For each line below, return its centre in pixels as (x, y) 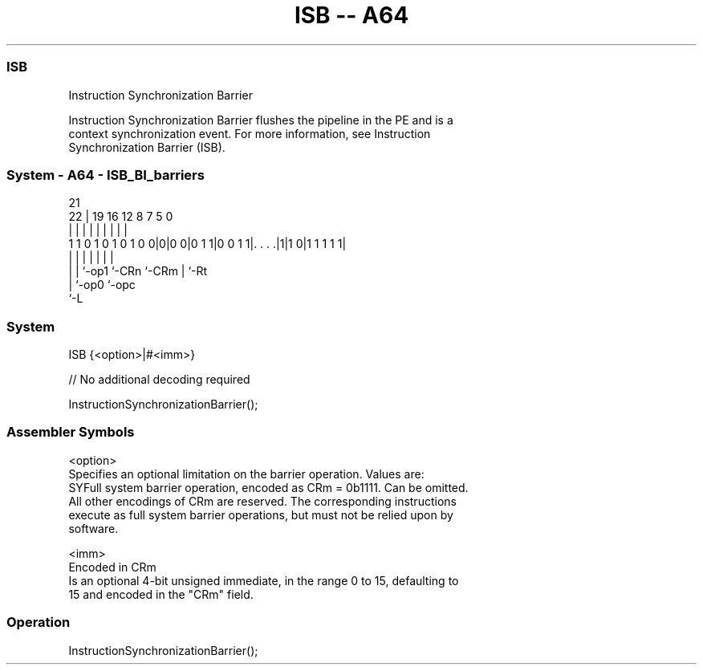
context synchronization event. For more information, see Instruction (250, 133)
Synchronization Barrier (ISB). (147, 147)
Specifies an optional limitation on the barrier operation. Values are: (246, 474)
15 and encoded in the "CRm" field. (161, 594)
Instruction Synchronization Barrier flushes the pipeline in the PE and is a (261, 120)
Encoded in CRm (112, 567)
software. (93, 528)
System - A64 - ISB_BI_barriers (106, 175)
